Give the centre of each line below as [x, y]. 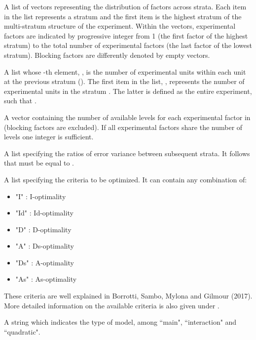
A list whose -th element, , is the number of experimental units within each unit [125, 71]
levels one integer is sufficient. [49, 137]
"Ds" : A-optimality [45, 262]
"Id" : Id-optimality [44, 213]
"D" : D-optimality [43, 229]
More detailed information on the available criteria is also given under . [112, 305]
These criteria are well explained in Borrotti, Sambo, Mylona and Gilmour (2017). [128, 296]
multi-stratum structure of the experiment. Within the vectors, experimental [120, 26]
